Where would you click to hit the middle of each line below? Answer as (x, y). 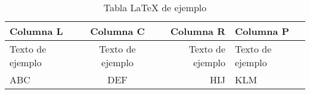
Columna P (262, 31)
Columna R (198, 31)
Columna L (36, 31)
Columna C (117, 31)
